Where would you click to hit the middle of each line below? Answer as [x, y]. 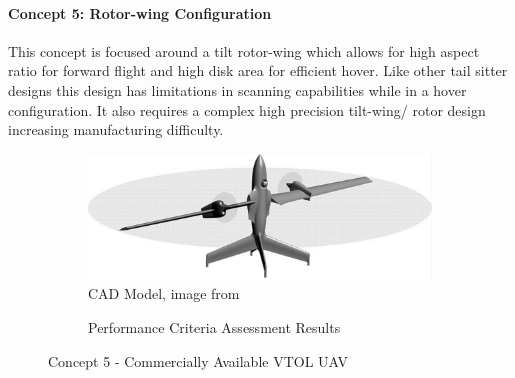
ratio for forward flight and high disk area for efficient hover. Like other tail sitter [258, 70]
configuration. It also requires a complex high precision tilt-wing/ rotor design [247, 109]
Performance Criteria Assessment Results [214, 326]
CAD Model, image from [164, 293]
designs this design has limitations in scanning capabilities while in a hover [237, 89]
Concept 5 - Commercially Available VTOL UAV [198, 360]
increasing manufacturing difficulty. [116, 129]
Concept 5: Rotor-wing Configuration [140, 12]
